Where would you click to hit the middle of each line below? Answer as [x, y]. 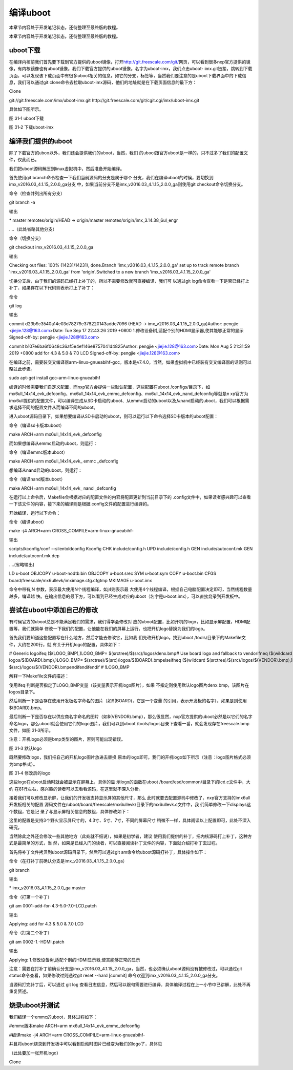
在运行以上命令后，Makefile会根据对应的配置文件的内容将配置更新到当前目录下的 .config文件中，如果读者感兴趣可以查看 [130, 497]
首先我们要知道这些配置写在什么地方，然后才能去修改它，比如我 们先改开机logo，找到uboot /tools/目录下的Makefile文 [127, 638]
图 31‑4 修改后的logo [30, 773]
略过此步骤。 [22, 369]
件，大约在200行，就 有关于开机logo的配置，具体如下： [65, 644]
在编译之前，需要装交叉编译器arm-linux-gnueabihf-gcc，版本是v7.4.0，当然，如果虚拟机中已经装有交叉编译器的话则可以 [130, 362]
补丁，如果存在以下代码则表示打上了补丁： [52, 288]
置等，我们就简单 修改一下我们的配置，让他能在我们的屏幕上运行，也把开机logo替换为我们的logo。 [108, 629]
